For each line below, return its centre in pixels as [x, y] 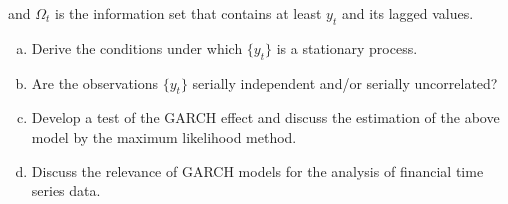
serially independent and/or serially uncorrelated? [345, 82]
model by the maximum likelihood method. [164, 136]
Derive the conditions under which [137, 47]
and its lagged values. [407, 13]
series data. [66, 190]
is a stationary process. [347, 47]
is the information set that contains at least [188, 13]
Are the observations [95, 82]
